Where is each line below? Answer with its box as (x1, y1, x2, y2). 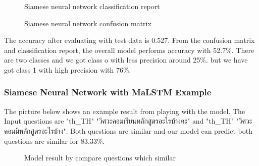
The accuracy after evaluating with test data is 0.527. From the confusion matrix (4, 35, 255, 45)
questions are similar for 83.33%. (4, 135, 105, 146)
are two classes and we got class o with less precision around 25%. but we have (4, 54, 248, 65)
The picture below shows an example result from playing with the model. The (4, 105, 245, 116)
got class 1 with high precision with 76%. (4, 64, 131, 75)
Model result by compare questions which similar (24, 152, 176, 163)
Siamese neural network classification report (24, 1, 160, 11)
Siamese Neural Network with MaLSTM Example (4, 86, 212, 98)
